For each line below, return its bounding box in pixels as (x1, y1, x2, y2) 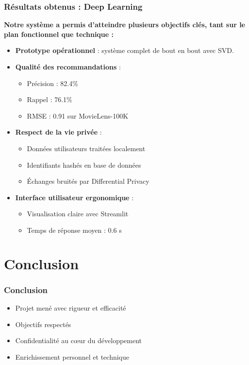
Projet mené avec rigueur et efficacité (15, 303, 126, 313)
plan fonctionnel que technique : (4, 29, 114, 39)
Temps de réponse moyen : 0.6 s (27, 225, 122, 235)
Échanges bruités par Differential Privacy (27, 176, 149, 186)
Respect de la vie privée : (15, 127, 102, 137)
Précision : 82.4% (27, 78, 78, 88)
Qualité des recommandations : (15, 62, 121, 71)
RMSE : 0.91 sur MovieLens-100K (27, 110, 129, 121)
